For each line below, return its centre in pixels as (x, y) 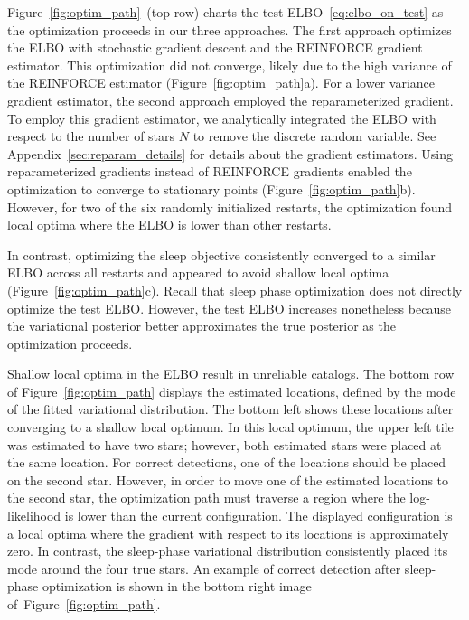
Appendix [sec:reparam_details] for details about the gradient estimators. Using (230, 153)
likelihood (34, 516)
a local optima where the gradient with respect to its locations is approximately (228, 533)
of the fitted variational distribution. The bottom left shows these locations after (230, 409)
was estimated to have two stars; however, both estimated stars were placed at (225, 444)
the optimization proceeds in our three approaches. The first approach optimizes (230, 29)
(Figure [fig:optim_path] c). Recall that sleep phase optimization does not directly (235, 290)
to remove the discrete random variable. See (314, 136)
